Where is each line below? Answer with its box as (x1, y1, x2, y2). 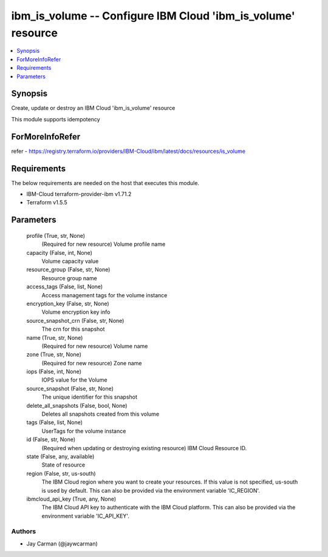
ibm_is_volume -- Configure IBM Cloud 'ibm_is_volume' (11, 9, 295, 22)
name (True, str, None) (26, 334, 83, 341)
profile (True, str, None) (26, 232, 85, 239)
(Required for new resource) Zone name (41, 359, 142, 366)
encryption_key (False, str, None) (26, 300, 109, 307)
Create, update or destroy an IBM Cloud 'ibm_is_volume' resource (11, 104, 176, 112)
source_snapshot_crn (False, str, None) (26, 317, 125, 324)
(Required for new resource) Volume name (41, 342, 148, 349)
